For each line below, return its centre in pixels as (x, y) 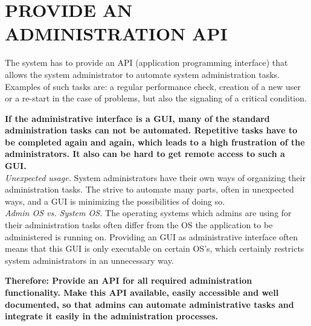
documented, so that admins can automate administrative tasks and (149, 304)
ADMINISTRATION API (116, 34)
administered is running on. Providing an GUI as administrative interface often (152, 236)
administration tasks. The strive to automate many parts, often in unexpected (149, 189)
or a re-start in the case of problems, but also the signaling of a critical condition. (156, 98)
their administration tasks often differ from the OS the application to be (139, 225)
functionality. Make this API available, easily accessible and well (142, 292)
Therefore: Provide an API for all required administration (129, 280)
